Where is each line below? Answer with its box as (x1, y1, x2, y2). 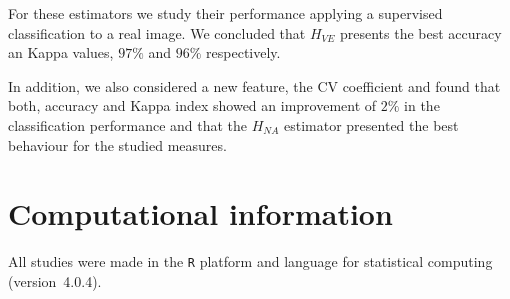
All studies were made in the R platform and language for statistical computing (8, 251, 493, 272)
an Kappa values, (8, 42, 114, 63)
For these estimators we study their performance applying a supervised (8, 3, 443, 23)
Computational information (8, 193, 393, 234)
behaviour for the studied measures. (8, 134, 227, 155)
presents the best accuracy (339, 22, 502, 43)
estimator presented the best (284, 114, 459, 135)
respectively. (206, 42, 281, 63)
